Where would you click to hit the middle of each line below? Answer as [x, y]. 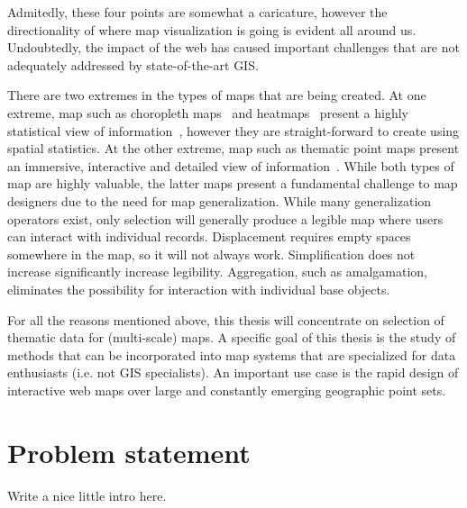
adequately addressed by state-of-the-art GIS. [133, 64]
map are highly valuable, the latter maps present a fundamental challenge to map [233, 183]
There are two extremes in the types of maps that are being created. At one [217, 95]
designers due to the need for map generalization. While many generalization [220, 200]
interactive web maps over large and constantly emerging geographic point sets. [227, 390]
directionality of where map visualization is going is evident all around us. [212, 29]
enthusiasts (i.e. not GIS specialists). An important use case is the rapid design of [233, 372]
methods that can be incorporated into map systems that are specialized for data [232, 354]
